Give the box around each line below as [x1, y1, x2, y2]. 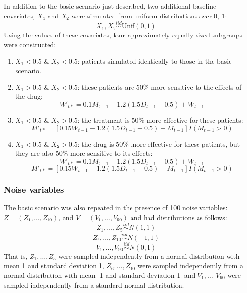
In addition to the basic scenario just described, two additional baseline [4, 1, 216, 11]
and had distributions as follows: [130, 212, 227, 222]
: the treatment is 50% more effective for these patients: [77, 114, 243, 125]
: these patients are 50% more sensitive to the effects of [77, 81, 242, 92]
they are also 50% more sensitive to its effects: [15, 148, 153, 158]
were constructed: [4, 39, 56, 49]
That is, [4, 251, 28, 261]
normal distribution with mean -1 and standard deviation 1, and [4, 270, 196, 280]
